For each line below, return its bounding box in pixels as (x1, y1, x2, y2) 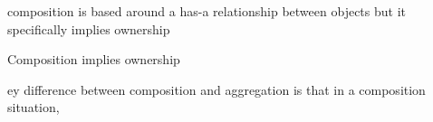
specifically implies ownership (7, 19, 170, 38)
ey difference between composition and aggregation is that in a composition (7, 80, 426, 99)
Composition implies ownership (7, 50, 180, 69)
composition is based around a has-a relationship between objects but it (7, 2, 406, 20)
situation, (7, 98, 60, 117)
